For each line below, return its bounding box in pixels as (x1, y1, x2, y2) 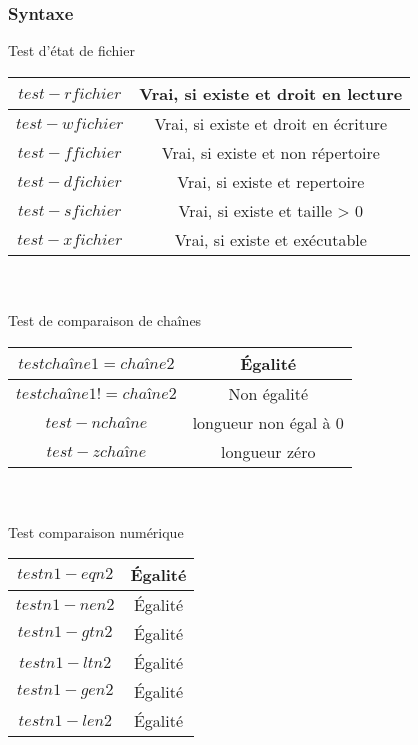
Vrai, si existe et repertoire (177, 169, 365, 193)
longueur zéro (221, 439, 316, 463)
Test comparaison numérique (8, 521, 184, 542)
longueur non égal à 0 (192, 410, 344, 434)
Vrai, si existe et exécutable (174, 227, 367, 251)
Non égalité (228, 381, 309, 405)
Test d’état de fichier (8, 40, 135, 61)
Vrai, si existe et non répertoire (161, 140, 380, 164)
